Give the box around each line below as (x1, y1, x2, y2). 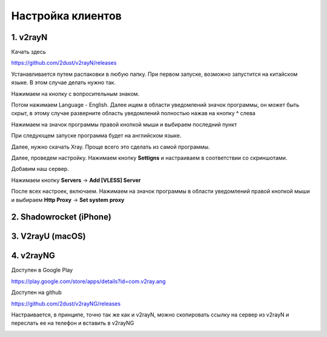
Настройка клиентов (11, 9, 122, 22)
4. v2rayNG (11, 250, 56, 261)
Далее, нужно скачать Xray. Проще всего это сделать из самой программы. (11, 143, 210, 150)
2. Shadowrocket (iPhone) (11, 212, 111, 222)
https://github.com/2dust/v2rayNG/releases (11, 300, 121, 307)
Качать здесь (11, 48, 46, 56)
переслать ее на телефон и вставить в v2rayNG (11, 319, 134, 327)
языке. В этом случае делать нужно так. (11, 79, 116, 86)
